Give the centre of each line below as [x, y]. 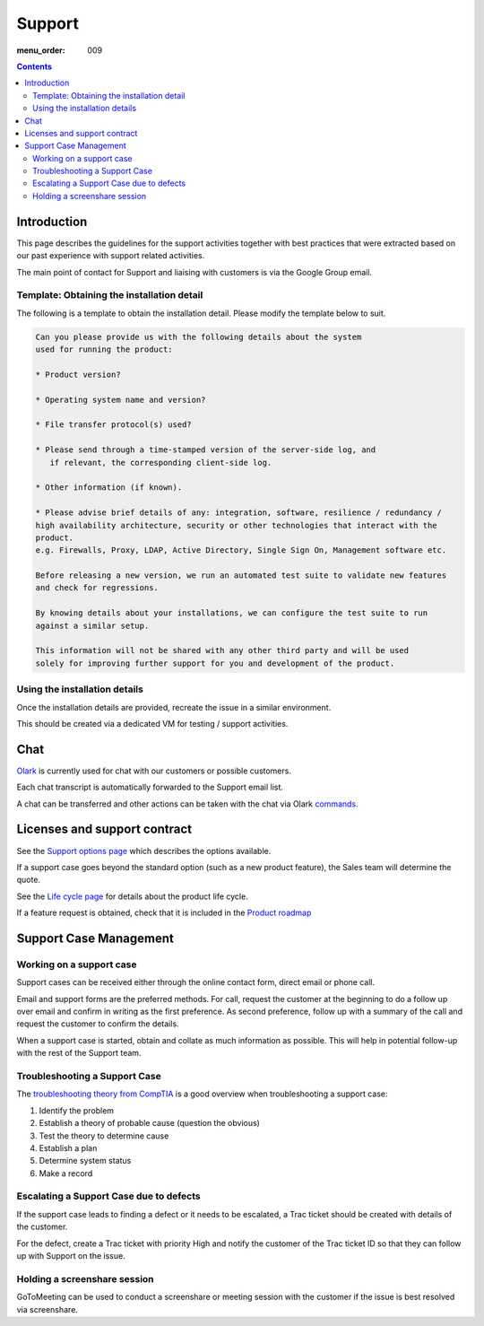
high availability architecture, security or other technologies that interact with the [237, 525]
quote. [28, 880]
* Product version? [78, 374]
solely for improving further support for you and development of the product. [215, 663]
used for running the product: [104, 349]
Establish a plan [68, 1147]
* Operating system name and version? [121, 400]
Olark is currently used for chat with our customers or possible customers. [154, 771]
